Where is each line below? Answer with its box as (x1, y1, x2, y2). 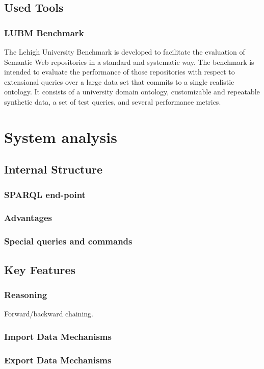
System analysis (4, 126, 117, 147)
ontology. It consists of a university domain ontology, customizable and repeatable (4, 86, 260, 97)
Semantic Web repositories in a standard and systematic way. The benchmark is (4, 56, 254, 67)
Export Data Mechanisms (4, 353, 112, 366)
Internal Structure (4, 161, 102, 177)
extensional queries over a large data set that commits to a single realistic (4, 76, 234, 87)
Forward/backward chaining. (4, 308, 93, 319)
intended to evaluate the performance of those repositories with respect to (4, 66, 235, 77)
